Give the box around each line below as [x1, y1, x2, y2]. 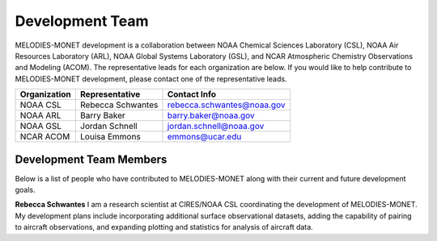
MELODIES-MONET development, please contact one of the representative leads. [15, 73, 287, 84]
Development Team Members [15, 152, 168, 166]
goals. [15, 185, 36, 195]
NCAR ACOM [19, 131, 70, 143]
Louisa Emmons [79, 131, 141, 143]
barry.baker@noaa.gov [167, 110, 255, 121]
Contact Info [167, 89, 217, 100]
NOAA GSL [19, 121, 62, 132]
